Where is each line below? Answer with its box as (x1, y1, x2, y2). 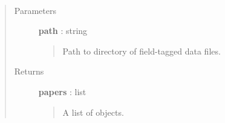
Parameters (14, 4, 56, 16)
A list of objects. (62, 105, 124, 118)
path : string (38, 24, 88, 37)
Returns (14, 65, 44, 78)
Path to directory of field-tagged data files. (62, 44, 221, 57)
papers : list (38, 85, 86, 98)
